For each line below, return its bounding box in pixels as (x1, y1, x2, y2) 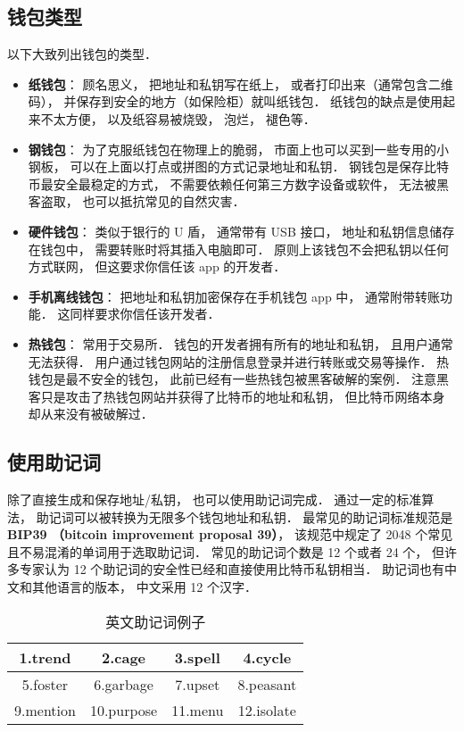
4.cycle (243, 646, 292, 668)
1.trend (19, 646, 71, 668)
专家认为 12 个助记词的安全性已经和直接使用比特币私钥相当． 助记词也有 (19, 560, 444, 578)
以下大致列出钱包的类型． (7, 45, 157, 63)
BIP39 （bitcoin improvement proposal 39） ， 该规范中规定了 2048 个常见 (7, 525, 453, 544)
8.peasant (237, 673, 297, 695)
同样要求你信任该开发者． (70, 304, 220, 323)
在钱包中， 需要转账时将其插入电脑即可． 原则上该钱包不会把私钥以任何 (28, 239, 450, 258)
